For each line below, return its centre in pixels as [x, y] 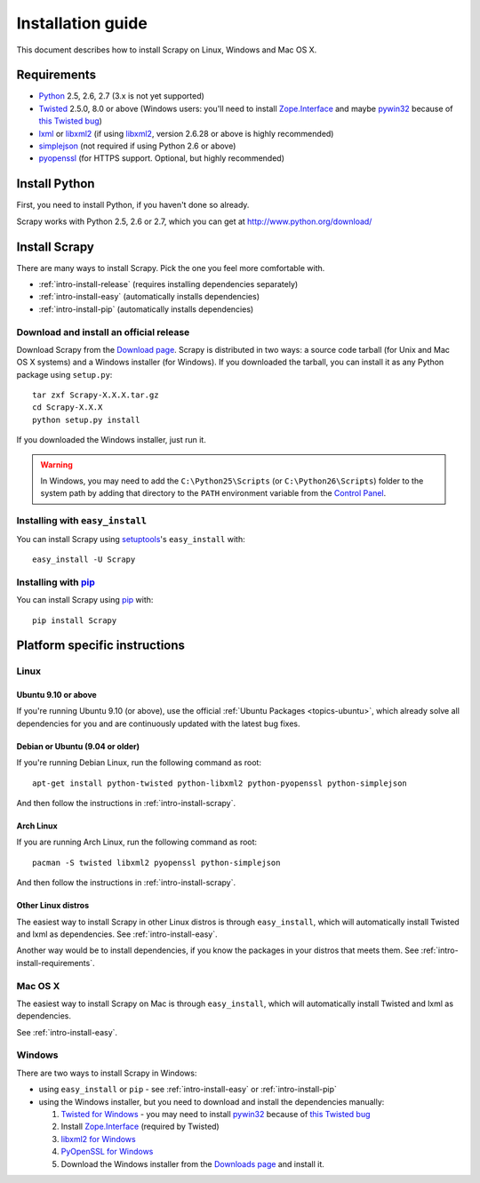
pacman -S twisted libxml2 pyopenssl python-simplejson [156, 863]
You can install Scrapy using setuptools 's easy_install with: [131, 539]
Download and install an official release [103, 332]
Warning [56, 464]
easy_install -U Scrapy [84, 559]
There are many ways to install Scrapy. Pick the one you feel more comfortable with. [171, 268]
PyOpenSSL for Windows [107, 1152]
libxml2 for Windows [99, 1139]
